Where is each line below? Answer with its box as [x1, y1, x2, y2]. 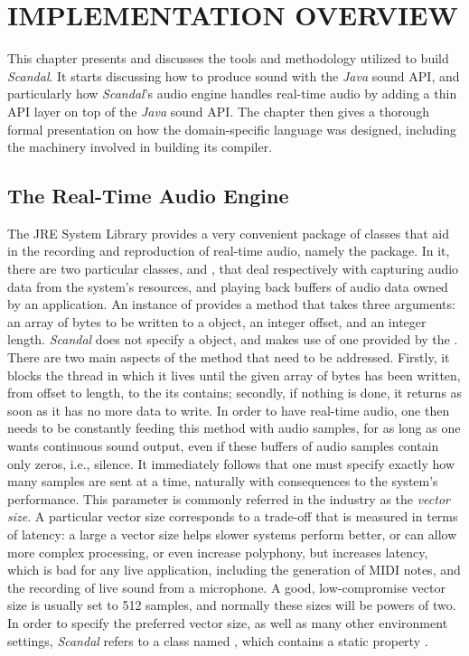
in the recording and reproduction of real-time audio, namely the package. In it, [7, 241, 450, 260]
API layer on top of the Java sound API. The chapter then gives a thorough [7, 101, 430, 120]
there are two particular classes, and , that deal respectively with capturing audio [7, 259, 459, 278]
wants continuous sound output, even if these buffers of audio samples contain [7, 436, 439, 455]
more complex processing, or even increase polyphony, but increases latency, [7, 542, 428, 561]
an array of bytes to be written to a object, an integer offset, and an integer [7, 312, 427, 331]
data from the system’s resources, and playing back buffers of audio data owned [7, 276, 448, 295]
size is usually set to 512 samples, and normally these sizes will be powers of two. [7, 595, 456, 614]
